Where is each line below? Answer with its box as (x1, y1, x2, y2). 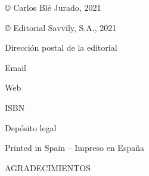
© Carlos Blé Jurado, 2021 (5, 1, 101, 13)
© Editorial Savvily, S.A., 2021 (5, 21, 117, 33)
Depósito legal (5, 121, 57, 134)
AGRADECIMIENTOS (5, 161, 91, 174)
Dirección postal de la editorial (5, 41, 117, 54)
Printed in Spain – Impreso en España (5, 141, 144, 154)
